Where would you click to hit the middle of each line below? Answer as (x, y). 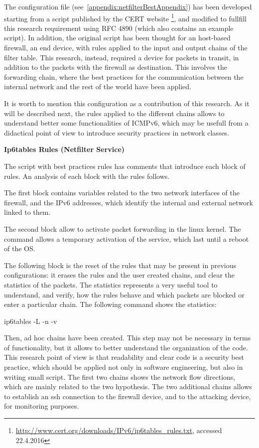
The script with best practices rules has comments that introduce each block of (125, 166)
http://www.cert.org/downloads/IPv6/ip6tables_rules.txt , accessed (119, 430)
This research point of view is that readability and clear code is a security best (124, 357)
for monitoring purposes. (42, 406)
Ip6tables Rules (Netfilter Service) (65, 149)
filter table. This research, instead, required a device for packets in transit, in (122, 57)
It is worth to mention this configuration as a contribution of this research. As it (127, 103)
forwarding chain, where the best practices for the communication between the (124, 76)
